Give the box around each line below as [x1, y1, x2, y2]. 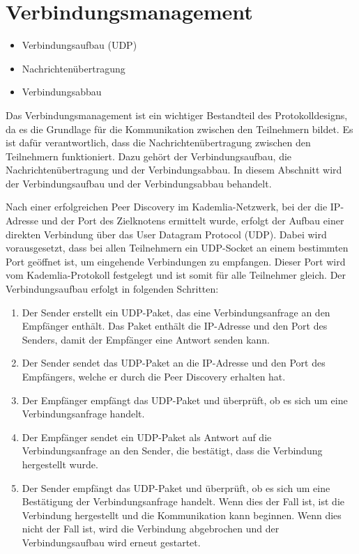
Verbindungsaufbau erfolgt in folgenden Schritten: [6, 282, 219, 296]
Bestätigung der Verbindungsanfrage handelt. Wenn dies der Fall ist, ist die [22, 494, 345, 509]
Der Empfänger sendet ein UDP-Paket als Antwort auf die [22, 429, 272, 444]
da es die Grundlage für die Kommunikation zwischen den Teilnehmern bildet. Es [6, 121, 353, 136]
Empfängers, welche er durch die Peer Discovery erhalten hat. [22, 369, 286, 383]
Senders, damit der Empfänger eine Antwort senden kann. [22, 332, 270, 346]
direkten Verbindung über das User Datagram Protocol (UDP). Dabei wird [6, 226, 327, 241]
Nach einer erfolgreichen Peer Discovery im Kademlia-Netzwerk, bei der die [6, 199, 328, 214]
